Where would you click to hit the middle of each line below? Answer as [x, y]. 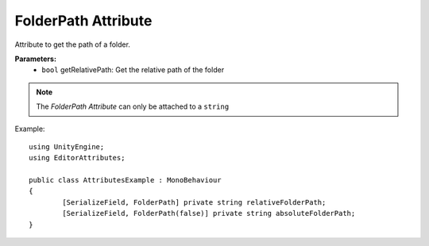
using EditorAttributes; [77, 158]
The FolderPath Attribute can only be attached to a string [133, 106]
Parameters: [36, 59]
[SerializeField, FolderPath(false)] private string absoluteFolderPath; [209, 213]
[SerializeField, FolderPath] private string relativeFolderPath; [194, 202]
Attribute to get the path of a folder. [73, 44]
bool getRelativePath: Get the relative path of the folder [133, 70]
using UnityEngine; [67, 146]
